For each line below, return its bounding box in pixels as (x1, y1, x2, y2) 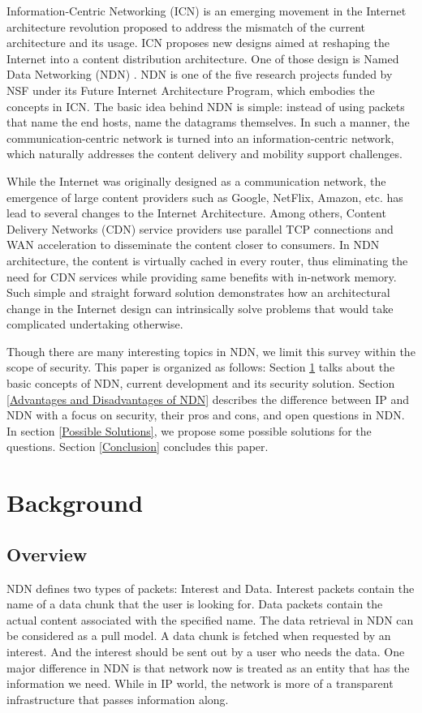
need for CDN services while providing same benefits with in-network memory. (6, 268, 397, 285)
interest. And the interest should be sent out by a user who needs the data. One (6, 642, 405, 659)
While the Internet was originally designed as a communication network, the (6, 172, 386, 189)
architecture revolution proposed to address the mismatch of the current (6, 18, 365, 35)
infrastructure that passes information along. (6, 690, 229, 707)
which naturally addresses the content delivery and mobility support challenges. (6, 145, 403, 162)
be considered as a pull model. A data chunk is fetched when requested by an (6, 627, 391, 644)
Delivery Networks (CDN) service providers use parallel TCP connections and (6, 220, 394, 237)
